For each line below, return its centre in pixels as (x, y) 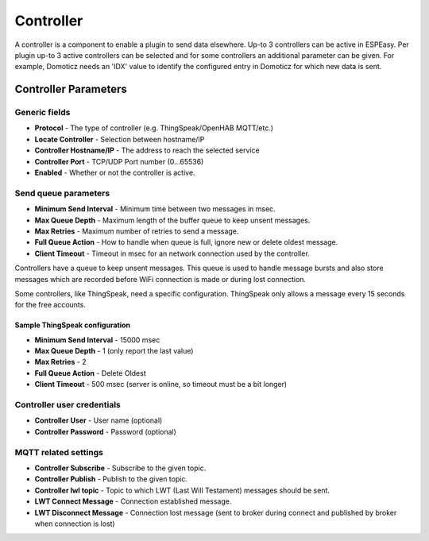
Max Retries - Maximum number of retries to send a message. (137, 231)
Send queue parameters (62, 193)
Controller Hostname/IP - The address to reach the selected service (147, 150)
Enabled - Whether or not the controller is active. (115, 173)
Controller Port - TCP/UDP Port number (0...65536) (119, 161)
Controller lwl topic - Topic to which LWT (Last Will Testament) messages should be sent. (182, 490)
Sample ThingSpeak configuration (73, 325)
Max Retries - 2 (60, 362)
